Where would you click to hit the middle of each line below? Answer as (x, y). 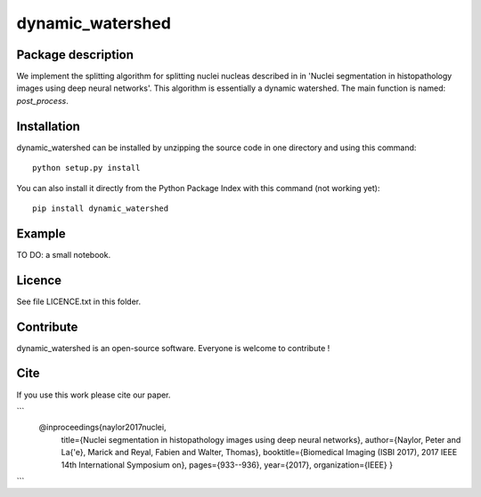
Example (41, 233)
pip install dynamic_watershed (101, 208)
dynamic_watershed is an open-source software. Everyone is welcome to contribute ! (173, 348)
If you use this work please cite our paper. (94, 395)
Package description (75, 55)
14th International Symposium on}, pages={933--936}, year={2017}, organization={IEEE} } (227, 465)
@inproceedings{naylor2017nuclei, (102, 428)
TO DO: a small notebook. (64, 254)
